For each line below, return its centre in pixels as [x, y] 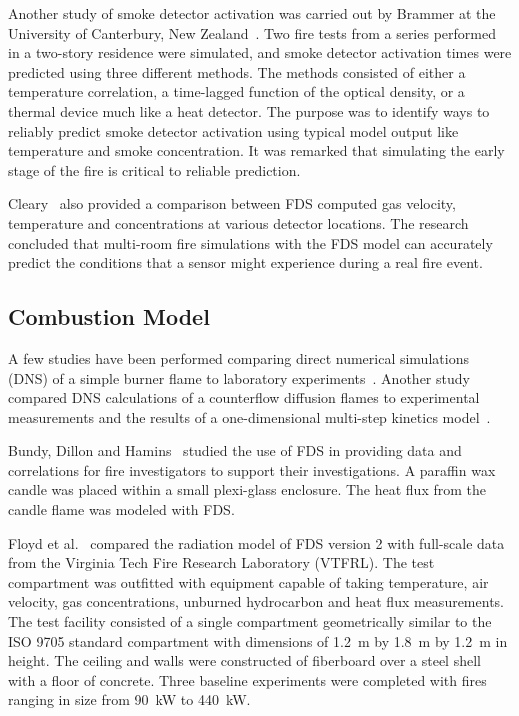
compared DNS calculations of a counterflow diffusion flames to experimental [244, 397]
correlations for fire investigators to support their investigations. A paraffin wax [252, 469]
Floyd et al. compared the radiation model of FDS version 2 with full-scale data [256, 542]
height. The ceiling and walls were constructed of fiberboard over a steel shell [244, 660]
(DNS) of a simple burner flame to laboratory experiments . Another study [239, 377]
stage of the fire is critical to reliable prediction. [154, 169]
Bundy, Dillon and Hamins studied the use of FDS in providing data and [235, 450]
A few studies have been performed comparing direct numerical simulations [238, 357]
